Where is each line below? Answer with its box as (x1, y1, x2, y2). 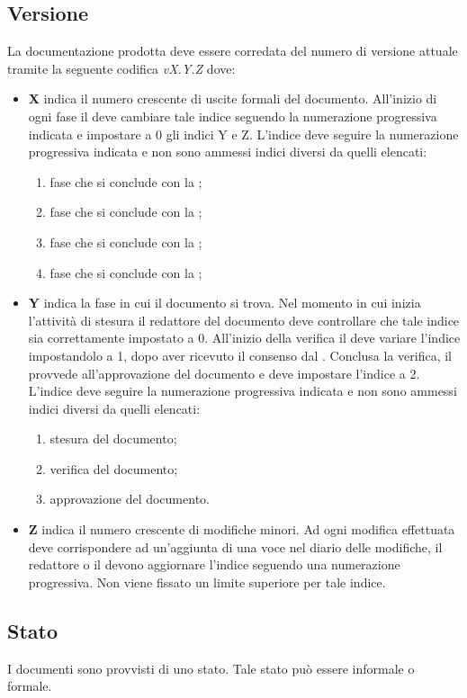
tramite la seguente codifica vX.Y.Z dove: (7, 58, 236, 77)
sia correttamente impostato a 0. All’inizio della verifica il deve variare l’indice (28, 328, 461, 347)
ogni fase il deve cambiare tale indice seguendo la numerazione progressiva (28, 106, 437, 125)
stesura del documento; (49, 429, 177, 448)
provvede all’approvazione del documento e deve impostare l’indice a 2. (28, 363, 420, 382)
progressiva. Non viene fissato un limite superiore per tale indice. (28, 572, 386, 591)
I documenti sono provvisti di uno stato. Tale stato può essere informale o (7, 658, 415, 677)
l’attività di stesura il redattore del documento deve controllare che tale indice (28, 310, 460, 329)
